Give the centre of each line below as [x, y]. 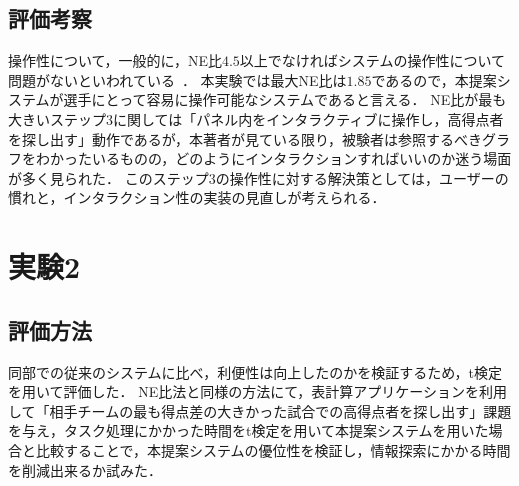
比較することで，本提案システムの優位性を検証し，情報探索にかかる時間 [273, 449]
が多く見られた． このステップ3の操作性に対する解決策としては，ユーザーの [258, 177]
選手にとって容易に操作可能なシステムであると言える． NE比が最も [285, 99]
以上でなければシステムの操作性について [372, 60]
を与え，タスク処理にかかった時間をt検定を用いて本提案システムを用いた [248, 430]
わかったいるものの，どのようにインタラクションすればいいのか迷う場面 [273, 158]
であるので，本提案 [434, 79]
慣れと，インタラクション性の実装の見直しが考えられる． [197, 197]
